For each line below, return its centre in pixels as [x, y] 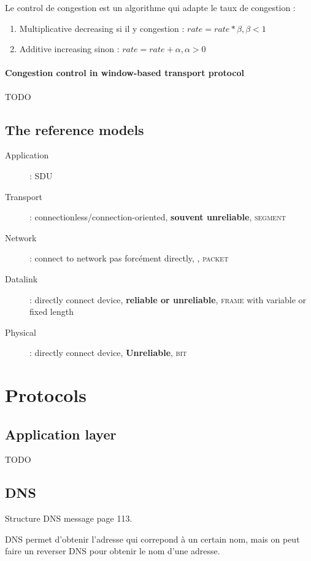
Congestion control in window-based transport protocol [125, 73]
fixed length [52, 311]
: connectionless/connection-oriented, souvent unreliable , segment [158, 217]
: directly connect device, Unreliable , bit [108, 353]
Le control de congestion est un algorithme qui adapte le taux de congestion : [150, 7]
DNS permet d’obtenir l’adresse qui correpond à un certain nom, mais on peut [152, 539]
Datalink [21, 278]
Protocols [46, 395]
